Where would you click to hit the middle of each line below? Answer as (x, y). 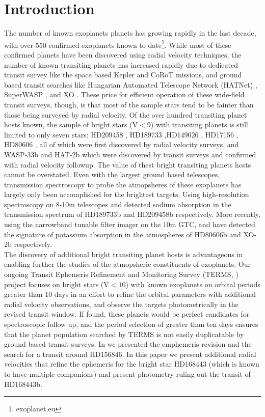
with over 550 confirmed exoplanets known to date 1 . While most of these (118, 44)
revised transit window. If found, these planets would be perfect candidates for (127, 314)
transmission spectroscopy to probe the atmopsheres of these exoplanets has (123, 184)
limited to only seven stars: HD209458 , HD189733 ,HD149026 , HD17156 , (121, 134)
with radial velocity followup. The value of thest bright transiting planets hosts (128, 164)
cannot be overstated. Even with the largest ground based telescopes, (112, 174)
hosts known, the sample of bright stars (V (71, 124)
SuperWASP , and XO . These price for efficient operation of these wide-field (124, 94)
